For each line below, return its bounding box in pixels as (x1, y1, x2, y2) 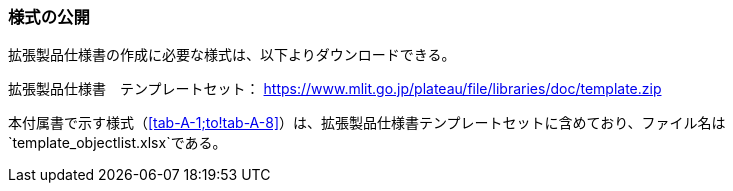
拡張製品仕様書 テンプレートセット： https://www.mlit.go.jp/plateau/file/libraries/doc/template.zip (8, 80, 662, 98)
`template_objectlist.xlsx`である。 (8, 134, 227, 152)
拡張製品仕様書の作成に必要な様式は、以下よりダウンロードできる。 (8, 46, 456, 64)
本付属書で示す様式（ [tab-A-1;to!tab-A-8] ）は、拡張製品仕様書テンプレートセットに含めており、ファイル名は (8, 114, 726, 132)
